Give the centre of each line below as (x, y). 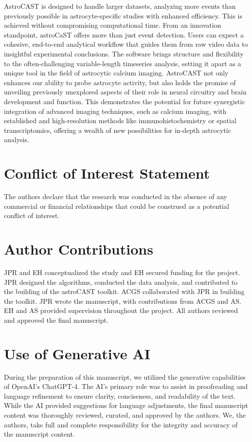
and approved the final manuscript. (56, 320)
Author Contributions (79, 249)
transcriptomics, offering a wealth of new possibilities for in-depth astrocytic (117, 130)
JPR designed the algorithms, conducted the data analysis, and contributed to (121, 282)
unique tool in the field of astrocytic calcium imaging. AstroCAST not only (116, 73)
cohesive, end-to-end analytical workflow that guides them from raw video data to (126, 44)
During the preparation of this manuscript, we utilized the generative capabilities (125, 377)
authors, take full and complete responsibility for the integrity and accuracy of (121, 424)
